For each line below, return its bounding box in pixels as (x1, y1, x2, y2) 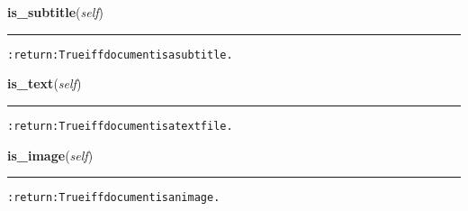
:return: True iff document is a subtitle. (7, 48, 233, 61)
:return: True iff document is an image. (7, 191, 220, 205)
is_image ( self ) (7, 145, 94, 164)
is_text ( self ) (7, 74, 82, 93)
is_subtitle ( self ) (7, 3, 104, 21)
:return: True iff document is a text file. (7, 119, 233, 133)
